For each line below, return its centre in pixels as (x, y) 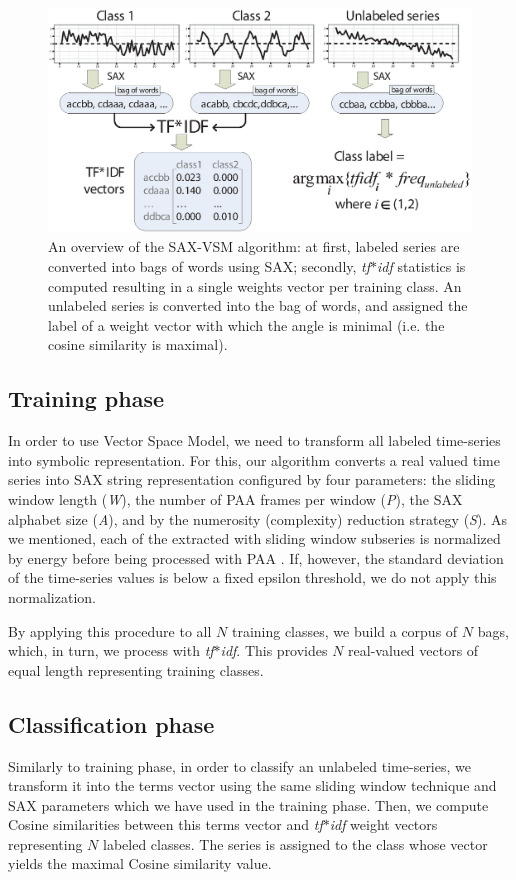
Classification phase (111, 723)
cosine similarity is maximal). (138, 344)
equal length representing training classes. (136, 669)
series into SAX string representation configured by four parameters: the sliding (252, 479)
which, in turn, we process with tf (111, 650)
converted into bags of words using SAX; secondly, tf (209, 266)
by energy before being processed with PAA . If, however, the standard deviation (256, 557)
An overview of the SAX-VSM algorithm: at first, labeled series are (254, 246)
